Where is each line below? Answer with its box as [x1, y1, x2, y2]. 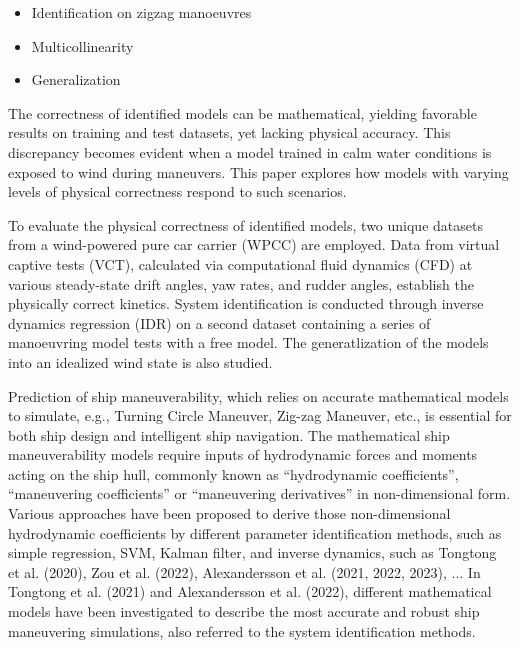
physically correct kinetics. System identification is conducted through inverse [8, 293, 484, 314]
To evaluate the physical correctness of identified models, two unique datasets [8, 214, 483, 235]
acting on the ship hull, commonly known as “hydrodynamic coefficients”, [8, 463, 459, 484]
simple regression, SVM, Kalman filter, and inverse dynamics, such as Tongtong [8, 542, 497, 563]
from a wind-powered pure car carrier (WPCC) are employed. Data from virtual [8, 234, 500, 255]
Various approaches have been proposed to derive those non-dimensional [8, 503, 451, 524]
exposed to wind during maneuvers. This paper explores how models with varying [8, 161, 509, 182]
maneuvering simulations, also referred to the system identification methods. [8, 620, 476, 641]
